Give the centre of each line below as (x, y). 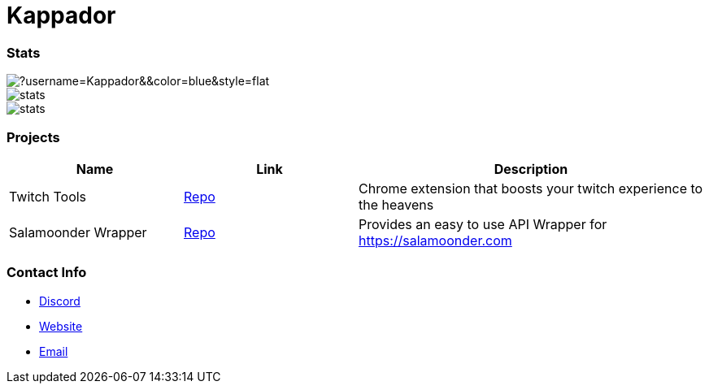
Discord (60, 301)
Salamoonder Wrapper (78, 232)
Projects (33, 137)
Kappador (61, 15)
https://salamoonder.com (435, 240)
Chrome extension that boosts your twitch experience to (531, 188)
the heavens (396, 204)
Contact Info (47, 273)
